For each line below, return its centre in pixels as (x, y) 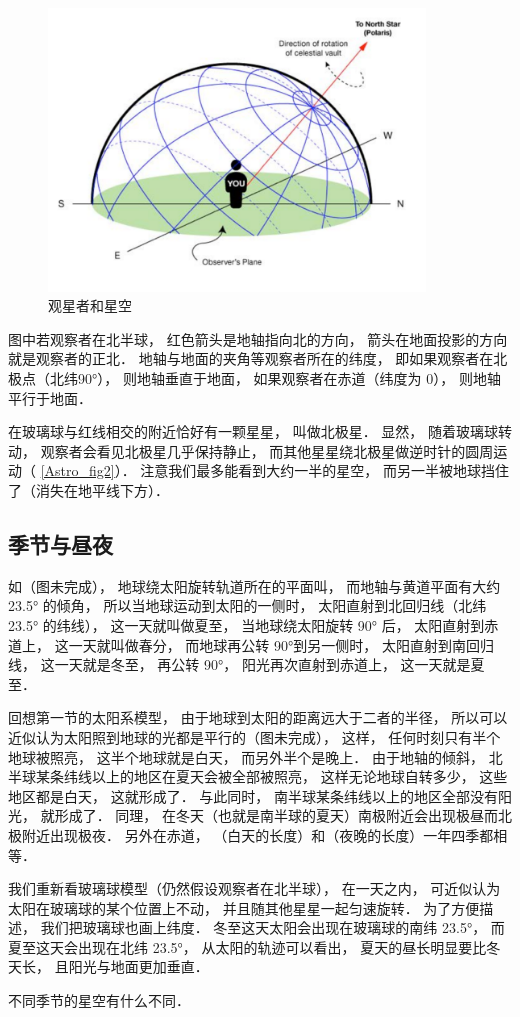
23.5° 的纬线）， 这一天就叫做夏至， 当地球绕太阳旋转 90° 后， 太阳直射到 (246, 624)
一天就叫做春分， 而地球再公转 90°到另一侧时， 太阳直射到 (260, 644)
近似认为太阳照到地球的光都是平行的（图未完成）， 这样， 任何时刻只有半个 (254, 736)
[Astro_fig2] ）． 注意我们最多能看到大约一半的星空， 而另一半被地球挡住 (275, 470)
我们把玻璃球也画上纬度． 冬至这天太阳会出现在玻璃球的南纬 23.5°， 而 (272, 927)
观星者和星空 (90, 305)
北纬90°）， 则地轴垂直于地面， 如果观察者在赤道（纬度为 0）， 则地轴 (275, 378)
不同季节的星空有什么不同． (99, 1000)
